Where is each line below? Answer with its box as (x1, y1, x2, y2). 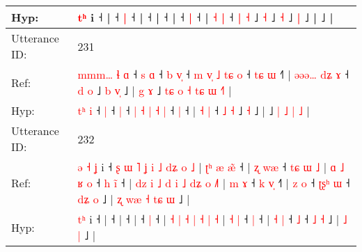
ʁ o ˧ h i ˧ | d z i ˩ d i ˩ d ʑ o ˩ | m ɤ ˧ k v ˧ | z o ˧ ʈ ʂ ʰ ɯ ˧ (77, 175, 350, 191)
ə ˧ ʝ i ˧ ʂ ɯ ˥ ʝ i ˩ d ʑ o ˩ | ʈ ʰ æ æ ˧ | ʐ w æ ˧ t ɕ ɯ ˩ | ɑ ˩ (77, 159, 345, 175)
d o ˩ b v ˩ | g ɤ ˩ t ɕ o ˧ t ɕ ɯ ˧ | (77, 82, 232, 98)
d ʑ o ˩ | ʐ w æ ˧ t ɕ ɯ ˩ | (77, 191, 190, 207)
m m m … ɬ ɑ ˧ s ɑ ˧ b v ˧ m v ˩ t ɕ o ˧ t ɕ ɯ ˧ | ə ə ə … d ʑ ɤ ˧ (77, 66, 349, 82)
